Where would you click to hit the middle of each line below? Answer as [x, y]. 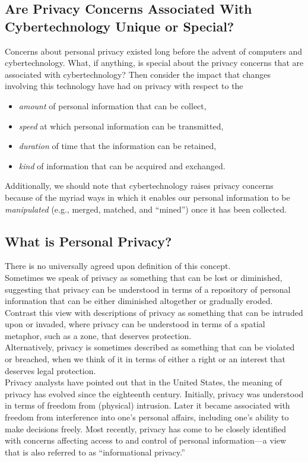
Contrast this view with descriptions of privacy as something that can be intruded [154, 312]
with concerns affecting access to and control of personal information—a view [146, 440]
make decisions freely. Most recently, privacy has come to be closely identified [146, 428]
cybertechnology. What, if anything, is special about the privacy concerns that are [154, 63]
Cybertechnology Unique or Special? [120, 26]
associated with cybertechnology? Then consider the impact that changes [138, 74]
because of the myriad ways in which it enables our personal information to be [147, 197]
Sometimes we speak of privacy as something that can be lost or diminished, [144, 277]
